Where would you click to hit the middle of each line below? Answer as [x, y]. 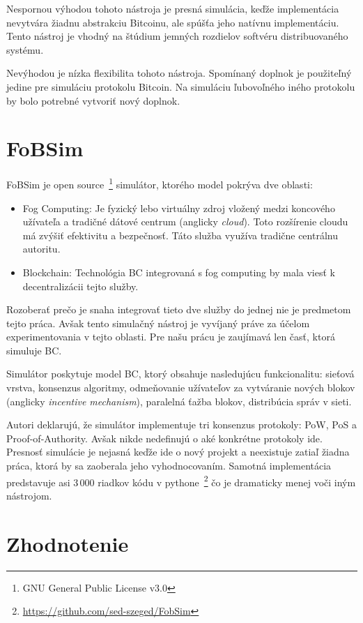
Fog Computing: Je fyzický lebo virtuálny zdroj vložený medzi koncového [179, 208]
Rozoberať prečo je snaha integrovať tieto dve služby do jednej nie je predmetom [179, 309]
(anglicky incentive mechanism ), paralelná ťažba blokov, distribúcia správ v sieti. [179, 401]
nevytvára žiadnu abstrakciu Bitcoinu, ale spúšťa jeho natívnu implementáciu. [173, 22]
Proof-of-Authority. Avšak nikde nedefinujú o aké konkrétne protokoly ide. [164, 438]
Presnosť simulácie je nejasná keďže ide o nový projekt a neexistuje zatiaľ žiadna [178, 452]
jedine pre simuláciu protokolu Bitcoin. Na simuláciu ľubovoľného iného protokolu [181, 86]
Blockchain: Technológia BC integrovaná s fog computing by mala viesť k [179, 272]
